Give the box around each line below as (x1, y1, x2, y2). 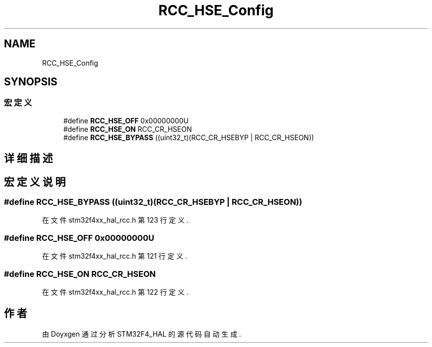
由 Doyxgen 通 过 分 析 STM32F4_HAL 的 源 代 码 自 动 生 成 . (42, 329, 241, 338)
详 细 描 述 (4, 152, 53, 165)
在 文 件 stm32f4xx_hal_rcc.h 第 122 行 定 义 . (42, 287, 189, 296)
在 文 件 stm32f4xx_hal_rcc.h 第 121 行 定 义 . (42, 252, 187, 261)
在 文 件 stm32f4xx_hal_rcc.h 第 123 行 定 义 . (42, 216, 189, 225)
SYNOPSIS (4, 76, 58, 88)
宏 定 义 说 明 (4, 175, 66, 188)
